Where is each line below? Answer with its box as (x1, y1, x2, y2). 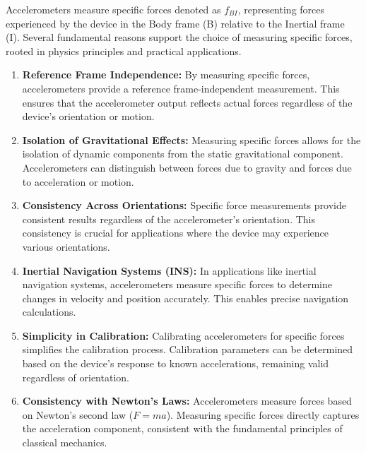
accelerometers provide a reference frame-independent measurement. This (22, 81, 340, 95)
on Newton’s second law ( (22, 407, 134, 422)
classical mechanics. (22, 435, 107, 450)
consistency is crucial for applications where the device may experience (22, 225, 329, 240)
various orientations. (22, 239, 110, 254)
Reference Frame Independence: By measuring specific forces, (22, 67, 310, 82)
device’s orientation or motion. (22, 109, 155, 124)
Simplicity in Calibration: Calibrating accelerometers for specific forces (22, 328, 345, 343)
